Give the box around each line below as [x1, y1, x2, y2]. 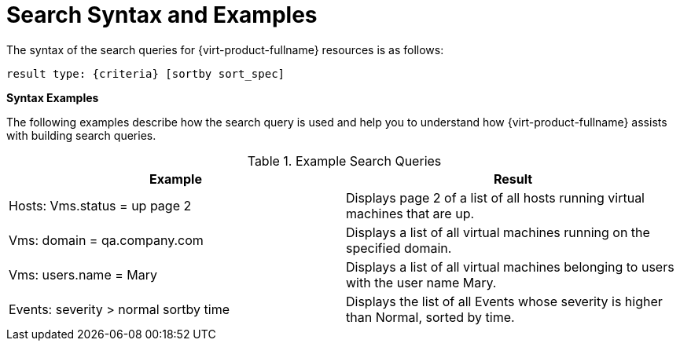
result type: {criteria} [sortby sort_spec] [6, 67, 285, 80]
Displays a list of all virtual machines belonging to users [346, 258, 674, 275]
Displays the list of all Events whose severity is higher [346, 293, 663, 309]
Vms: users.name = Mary [9, 266, 157, 283]
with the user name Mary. [346, 274, 497, 290]
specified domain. [346, 239, 452, 256]
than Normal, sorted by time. [346, 309, 515, 325]
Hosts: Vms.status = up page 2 [9, 197, 192, 214]
